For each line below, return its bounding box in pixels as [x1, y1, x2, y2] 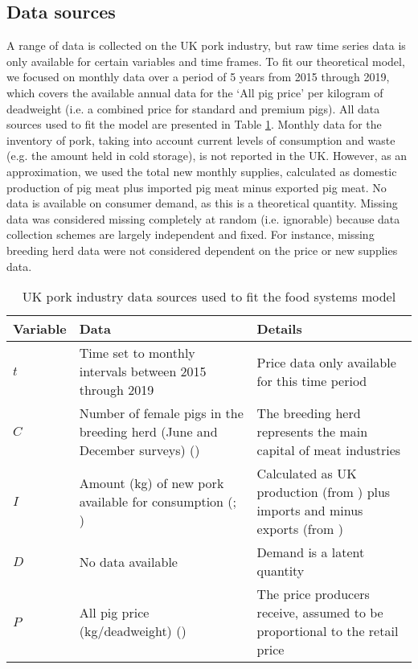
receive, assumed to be [256, 603, 383, 622]
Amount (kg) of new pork [79, 473, 224, 492]
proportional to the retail [256, 622, 399, 641]
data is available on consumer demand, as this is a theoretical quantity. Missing [6, 195, 398, 211]
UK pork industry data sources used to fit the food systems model [22, 287, 396, 306]
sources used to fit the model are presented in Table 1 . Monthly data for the [6, 116, 382, 133]
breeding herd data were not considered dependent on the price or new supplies [6, 241, 398, 258]
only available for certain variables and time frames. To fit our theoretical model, [6, 52, 405, 69]
